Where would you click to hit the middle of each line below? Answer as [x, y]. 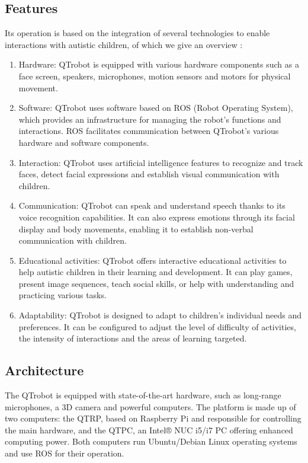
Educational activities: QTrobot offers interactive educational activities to [153, 260]
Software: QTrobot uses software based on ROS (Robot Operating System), [156, 108]
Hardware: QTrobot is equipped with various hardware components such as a [159, 64]
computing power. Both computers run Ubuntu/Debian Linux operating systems [151, 441]
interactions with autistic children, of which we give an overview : [124, 44]
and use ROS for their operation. [65, 453]
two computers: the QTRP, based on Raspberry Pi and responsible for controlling [153, 418]
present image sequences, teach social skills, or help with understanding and [156, 283]
